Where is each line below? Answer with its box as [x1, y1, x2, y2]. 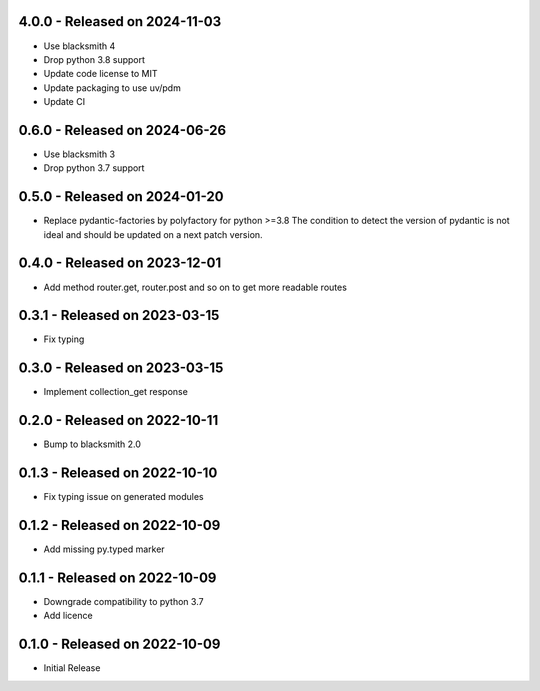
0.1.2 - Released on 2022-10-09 [18, 517, 221, 534]
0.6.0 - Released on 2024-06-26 [18, 121, 227, 139]
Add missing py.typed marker [43, 543, 165, 555]
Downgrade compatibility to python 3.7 [43, 596, 204, 608]
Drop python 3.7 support [43, 162, 145, 174]
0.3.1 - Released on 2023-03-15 [18, 307, 220, 324]
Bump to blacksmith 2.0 [43, 438, 142, 450]
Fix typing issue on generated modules [43, 491, 204, 503]
